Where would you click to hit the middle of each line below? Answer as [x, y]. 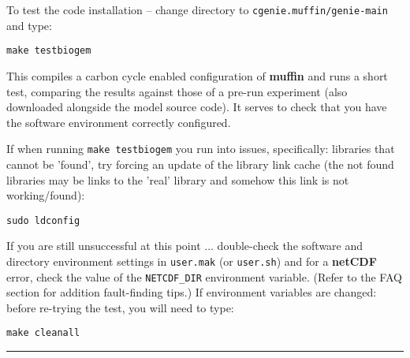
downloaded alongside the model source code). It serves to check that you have [197, 107]
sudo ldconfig [43, 220]
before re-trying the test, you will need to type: [120, 307]
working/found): [46, 195]
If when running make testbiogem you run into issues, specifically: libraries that [201, 149]
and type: [29, 25]
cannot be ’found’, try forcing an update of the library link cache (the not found [200, 164]
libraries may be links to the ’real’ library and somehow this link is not [178, 179]
